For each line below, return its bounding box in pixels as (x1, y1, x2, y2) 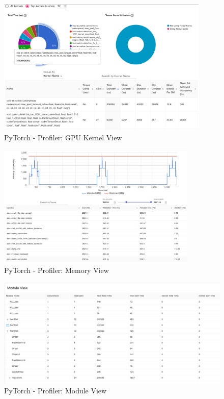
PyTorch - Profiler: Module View (4, 385, 107, 396)
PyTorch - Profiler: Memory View (4, 264, 109, 275)
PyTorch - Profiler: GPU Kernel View (4, 132, 122, 143)
